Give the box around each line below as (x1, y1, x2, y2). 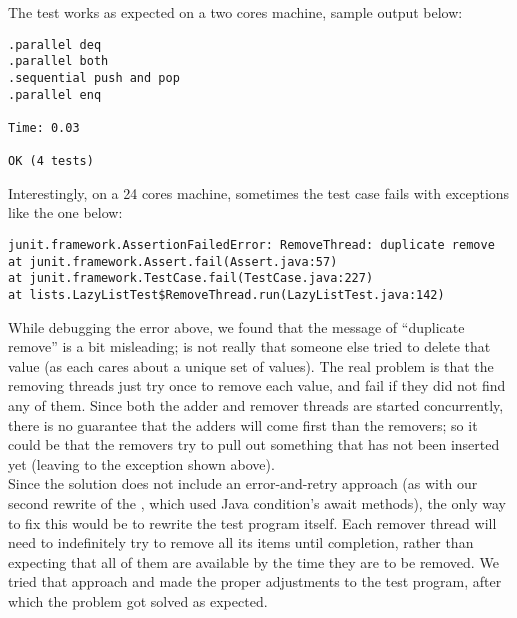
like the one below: (8, 202, 123, 223)
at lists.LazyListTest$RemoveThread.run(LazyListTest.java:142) (8, 288, 445, 302)
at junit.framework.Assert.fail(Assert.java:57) (8, 254, 338, 269)
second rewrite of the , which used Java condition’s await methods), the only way (8, 493, 506, 513)
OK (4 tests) (8, 154, 94, 169)
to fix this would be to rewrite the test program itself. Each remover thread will (8, 512, 497, 533)
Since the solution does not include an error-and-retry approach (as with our (8, 473, 478, 494)
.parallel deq (8, 37, 102, 52)
